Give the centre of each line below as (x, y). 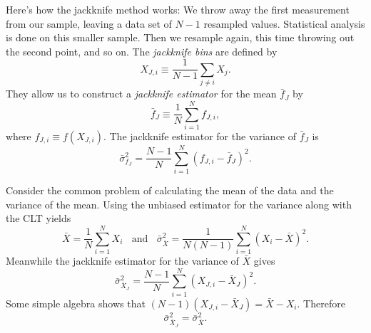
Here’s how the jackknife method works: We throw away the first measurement (178, 9)
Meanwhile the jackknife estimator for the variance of (122, 260)
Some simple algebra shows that (76, 303)
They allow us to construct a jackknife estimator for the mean (141, 94)
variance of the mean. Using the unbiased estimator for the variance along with (179, 204)
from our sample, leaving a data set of (89, 23)
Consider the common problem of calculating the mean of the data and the (170, 190)
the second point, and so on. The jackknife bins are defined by (142, 51)
